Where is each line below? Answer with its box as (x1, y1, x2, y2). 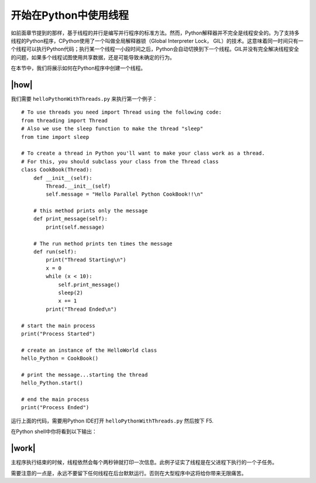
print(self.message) (46, 223, 105, 230)
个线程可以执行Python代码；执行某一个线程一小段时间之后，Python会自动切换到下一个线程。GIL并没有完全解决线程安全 (11, 46, 300, 53)
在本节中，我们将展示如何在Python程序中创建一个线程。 (11, 64, 146, 72)
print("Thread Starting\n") (46, 257, 126, 263)
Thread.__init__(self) (46, 182, 111, 189)
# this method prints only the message (33, 208, 148, 214)
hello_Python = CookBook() (21, 355, 99, 362)
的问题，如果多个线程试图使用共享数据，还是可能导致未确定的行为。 (11, 53, 175, 61)
